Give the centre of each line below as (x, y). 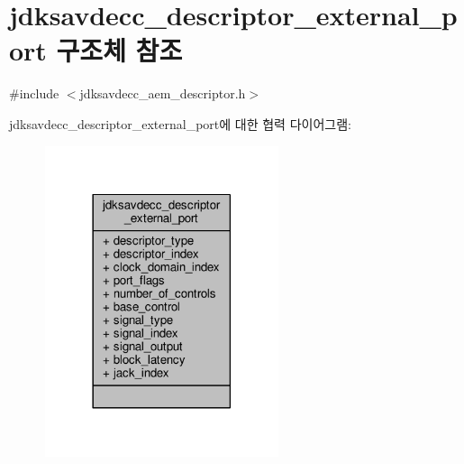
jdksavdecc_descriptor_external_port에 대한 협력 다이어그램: (180, 123)
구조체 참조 (119, 50)
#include (34, 93)
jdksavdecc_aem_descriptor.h (163, 93)
